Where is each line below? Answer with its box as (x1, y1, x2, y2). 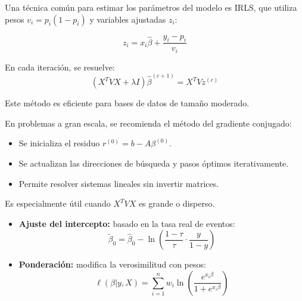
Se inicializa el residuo (18, 137, 100, 149)
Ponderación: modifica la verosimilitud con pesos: (18, 258, 206, 271)
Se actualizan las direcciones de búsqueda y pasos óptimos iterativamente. (18, 156, 289, 169)
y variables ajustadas (89, 13, 166, 25)
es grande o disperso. (138, 197, 215, 210)
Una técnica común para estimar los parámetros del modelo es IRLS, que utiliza (5, 1, 297, 13)
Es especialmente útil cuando (5, 197, 111, 210)
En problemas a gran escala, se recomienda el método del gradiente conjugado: (5, 116, 292, 129)
